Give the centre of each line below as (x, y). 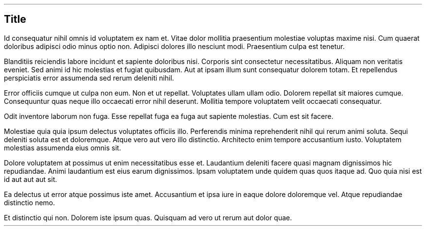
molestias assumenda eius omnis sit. (62, 148)
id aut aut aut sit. (31, 179)
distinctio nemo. (30, 202)
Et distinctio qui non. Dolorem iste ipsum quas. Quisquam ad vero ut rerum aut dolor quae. (148, 217)
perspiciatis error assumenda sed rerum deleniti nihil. (89, 78)
